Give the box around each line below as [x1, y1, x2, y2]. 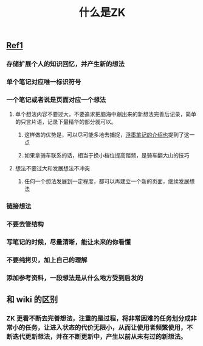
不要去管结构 [6, 220, 44, 229]
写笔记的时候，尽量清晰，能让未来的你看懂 [6, 238, 131, 247]
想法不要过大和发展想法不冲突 [15, 165, 90, 172]
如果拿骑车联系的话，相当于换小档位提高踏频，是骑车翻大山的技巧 [24, 152, 190, 159]
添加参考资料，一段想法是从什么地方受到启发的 [6, 273, 143, 282]
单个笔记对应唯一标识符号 [6, 77, 81, 86]
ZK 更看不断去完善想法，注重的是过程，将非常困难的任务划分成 [6, 314, 191, 323]
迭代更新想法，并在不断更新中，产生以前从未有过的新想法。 [12, 333, 187, 341]
